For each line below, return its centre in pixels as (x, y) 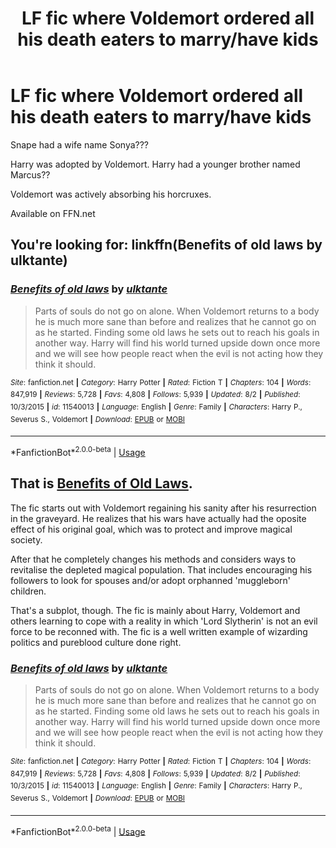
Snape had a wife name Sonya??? (80, 144)
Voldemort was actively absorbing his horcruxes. (111, 194)
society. (26, 539)
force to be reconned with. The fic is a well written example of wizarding (159, 631)
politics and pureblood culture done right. (96, 642)
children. (28, 591)
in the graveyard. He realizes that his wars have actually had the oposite (158, 518)
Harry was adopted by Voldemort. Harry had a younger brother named (155, 164)
